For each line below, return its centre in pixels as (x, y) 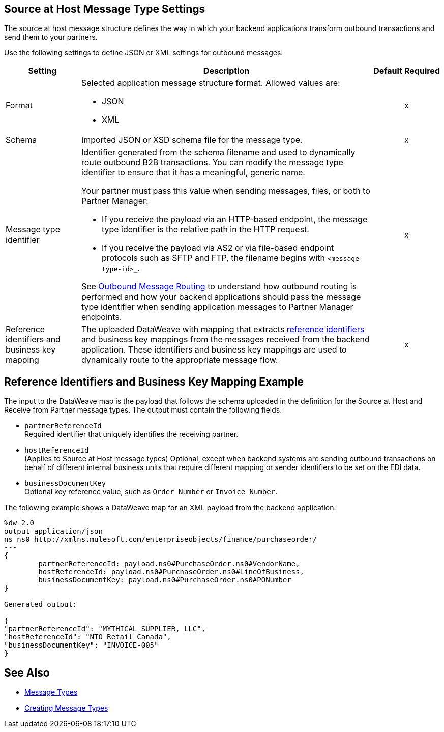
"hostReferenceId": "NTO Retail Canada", (88, 637)
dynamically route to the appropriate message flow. (180, 360)
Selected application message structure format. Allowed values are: (211, 83)
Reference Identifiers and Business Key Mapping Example (154, 382)
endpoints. (101, 317)
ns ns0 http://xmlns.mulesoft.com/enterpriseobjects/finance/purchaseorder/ (161, 539)
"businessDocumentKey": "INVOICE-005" (81, 645)
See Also (27, 672)
